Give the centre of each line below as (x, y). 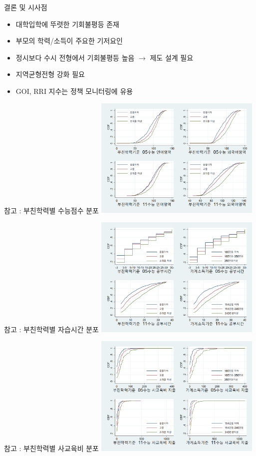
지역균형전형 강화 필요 (50, 74)
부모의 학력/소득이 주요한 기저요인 (69, 41)
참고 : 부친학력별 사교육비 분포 (51, 448)
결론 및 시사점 (26, 7)
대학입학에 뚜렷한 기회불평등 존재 (67, 24)
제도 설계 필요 (172, 57)
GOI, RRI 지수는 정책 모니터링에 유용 (74, 91)
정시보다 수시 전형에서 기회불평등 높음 (75, 57)
